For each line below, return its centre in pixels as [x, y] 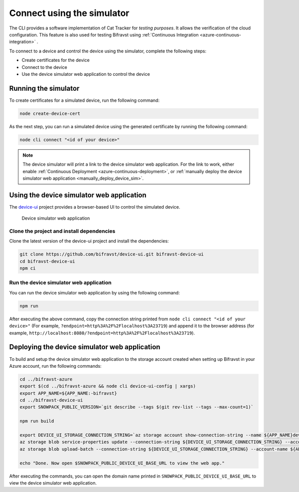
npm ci [28, 268]
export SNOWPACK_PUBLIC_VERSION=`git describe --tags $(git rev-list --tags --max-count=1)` [137, 407]
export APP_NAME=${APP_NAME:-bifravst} [68, 393]
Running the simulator [44, 88]
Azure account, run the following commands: [55, 366]
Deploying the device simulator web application [85, 347]
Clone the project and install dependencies [62, 231]
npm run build [37, 421]
